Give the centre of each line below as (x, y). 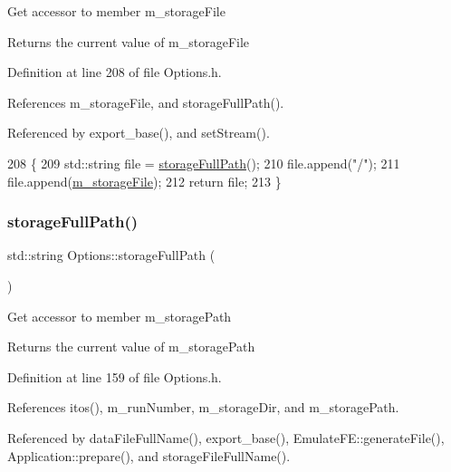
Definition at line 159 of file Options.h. (115, 376)
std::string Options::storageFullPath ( (111, 255)
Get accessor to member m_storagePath (120, 316)
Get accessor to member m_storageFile (116, 11)
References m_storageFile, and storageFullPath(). (146, 102)
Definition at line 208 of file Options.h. (115, 72)
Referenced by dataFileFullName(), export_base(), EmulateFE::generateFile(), (226, 437)
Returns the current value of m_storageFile (129, 41)
